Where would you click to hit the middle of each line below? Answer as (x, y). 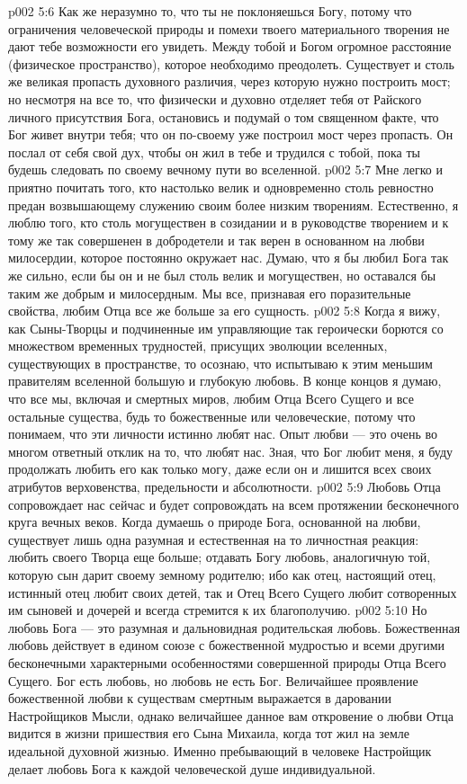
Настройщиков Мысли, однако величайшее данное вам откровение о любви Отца (231, 715)
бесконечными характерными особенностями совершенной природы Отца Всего (227, 662)
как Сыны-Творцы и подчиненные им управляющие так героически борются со (226, 328)
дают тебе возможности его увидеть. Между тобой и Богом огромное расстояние (230, 46)
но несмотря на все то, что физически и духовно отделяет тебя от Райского (215, 98)
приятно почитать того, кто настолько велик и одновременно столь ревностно (221, 187)
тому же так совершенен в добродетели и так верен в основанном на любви (216, 240)
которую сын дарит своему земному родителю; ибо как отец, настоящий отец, (222, 575)
